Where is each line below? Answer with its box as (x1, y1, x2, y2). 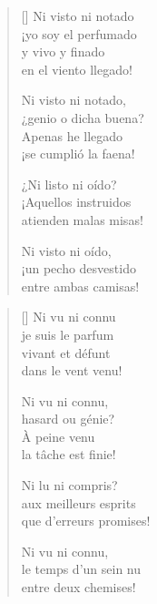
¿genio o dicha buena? (21, 107, 144, 127)
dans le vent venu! (21, 361, 123, 380)
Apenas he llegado (21, 126, 123, 145)
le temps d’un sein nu (21, 559, 142, 578)
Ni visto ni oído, (21, 241, 112, 260)
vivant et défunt (21, 343, 111, 362)
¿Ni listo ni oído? (21, 174, 117, 193)
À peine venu (21, 426, 95, 445)
